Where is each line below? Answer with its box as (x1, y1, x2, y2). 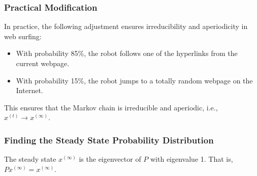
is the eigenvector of (79, 154, 141, 164)
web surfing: (4, 31, 42, 41)
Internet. (16, 85, 43, 96)
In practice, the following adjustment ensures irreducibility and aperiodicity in (4, 21, 248, 32)
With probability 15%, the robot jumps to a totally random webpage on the (16, 75, 253, 85)
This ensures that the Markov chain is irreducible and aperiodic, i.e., (4, 102, 218, 112)
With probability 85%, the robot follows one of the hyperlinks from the (16, 48, 238, 58)
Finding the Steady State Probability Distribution (4, 133, 214, 146)
